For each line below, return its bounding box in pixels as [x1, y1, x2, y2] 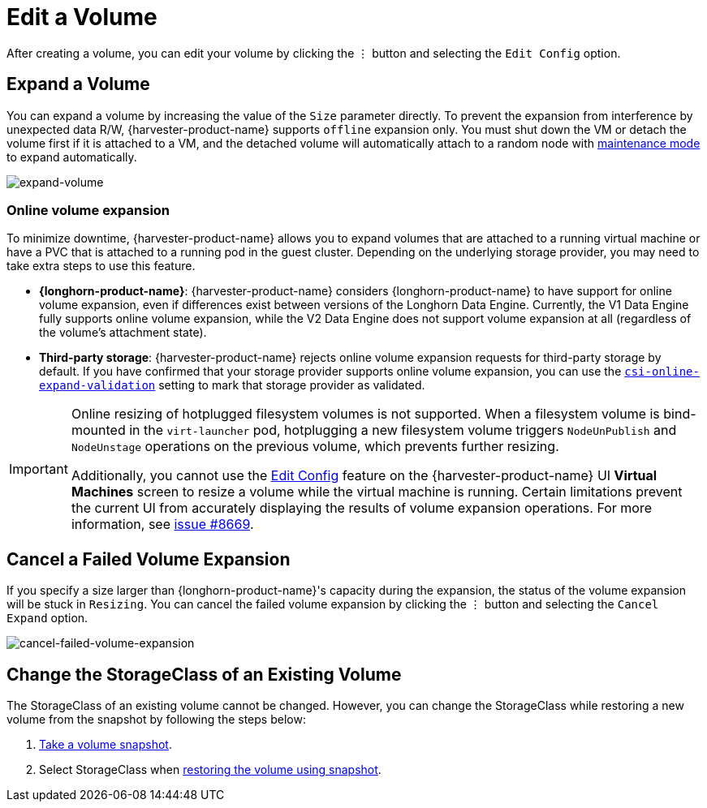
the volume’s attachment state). [39, 325, 207, 340]
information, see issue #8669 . [71, 516, 254, 533]
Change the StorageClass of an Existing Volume [6, 664, 402, 685]
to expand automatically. [6, 149, 137, 164]
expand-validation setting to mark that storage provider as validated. [39, 378, 425, 393]
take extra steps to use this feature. [6, 259, 196, 273]
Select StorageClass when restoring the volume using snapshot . [39, 763, 382, 777]
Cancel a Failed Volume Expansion [6, 548, 291, 569]
